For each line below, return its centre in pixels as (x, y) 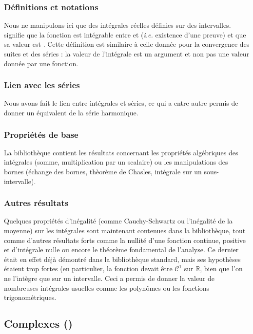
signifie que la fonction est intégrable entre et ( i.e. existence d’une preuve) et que (125, 34)
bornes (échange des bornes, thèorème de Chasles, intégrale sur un (103, 171)
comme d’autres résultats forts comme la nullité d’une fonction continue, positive (125, 240)
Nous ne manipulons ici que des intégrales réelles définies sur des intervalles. (117, 25)
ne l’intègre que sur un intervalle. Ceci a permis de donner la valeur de (109, 278)
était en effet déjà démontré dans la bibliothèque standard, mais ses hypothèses (122, 259)
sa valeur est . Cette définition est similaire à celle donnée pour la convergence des (127, 44)
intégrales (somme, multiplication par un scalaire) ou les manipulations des (116, 162)
